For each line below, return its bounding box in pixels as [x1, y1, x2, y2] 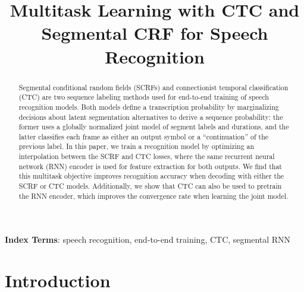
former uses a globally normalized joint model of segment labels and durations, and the [18, 122, 289, 132]
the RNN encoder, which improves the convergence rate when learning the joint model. [18, 191, 289, 201]
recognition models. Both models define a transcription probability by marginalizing [18, 101, 279, 112]
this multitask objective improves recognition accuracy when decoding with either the [18, 171, 284, 181]
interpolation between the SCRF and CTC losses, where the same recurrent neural [18, 151, 275, 161]
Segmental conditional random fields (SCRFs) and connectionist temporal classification [18, 82, 289, 92]
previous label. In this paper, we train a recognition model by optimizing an [18, 141, 255, 151]
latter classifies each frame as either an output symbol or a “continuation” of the [18, 131, 269, 141]
